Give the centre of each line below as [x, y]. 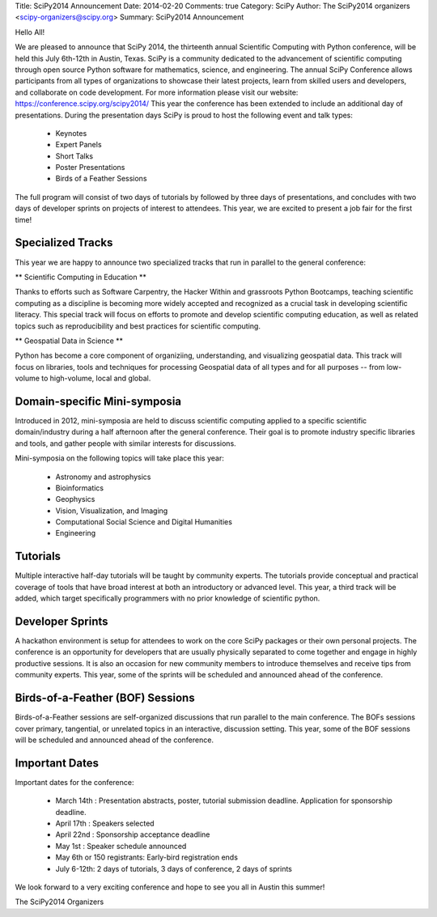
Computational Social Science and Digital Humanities [144, 522]
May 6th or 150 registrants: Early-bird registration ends [147, 857]
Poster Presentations [90, 168]
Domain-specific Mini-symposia [98, 401]
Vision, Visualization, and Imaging [112, 511]
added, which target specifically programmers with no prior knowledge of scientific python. [168, 598]
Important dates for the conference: [74, 782]
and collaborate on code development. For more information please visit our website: [157, 92]
